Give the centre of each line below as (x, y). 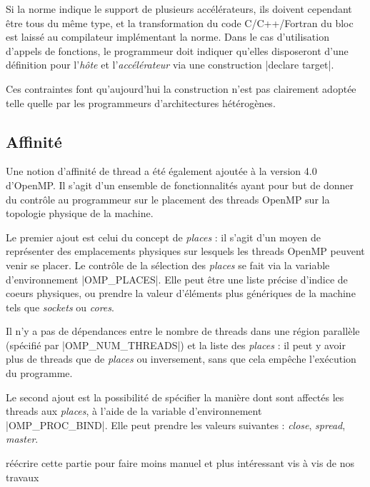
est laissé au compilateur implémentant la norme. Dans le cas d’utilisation (167, 37)
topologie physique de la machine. (80, 213)
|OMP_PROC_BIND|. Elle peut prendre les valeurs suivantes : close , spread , (176, 425)
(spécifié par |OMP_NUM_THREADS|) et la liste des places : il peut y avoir (176, 345)
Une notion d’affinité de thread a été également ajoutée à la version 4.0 (161, 171)
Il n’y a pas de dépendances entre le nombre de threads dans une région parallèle (183, 331)
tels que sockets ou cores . (60, 307)
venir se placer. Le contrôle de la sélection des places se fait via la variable (168, 265)
